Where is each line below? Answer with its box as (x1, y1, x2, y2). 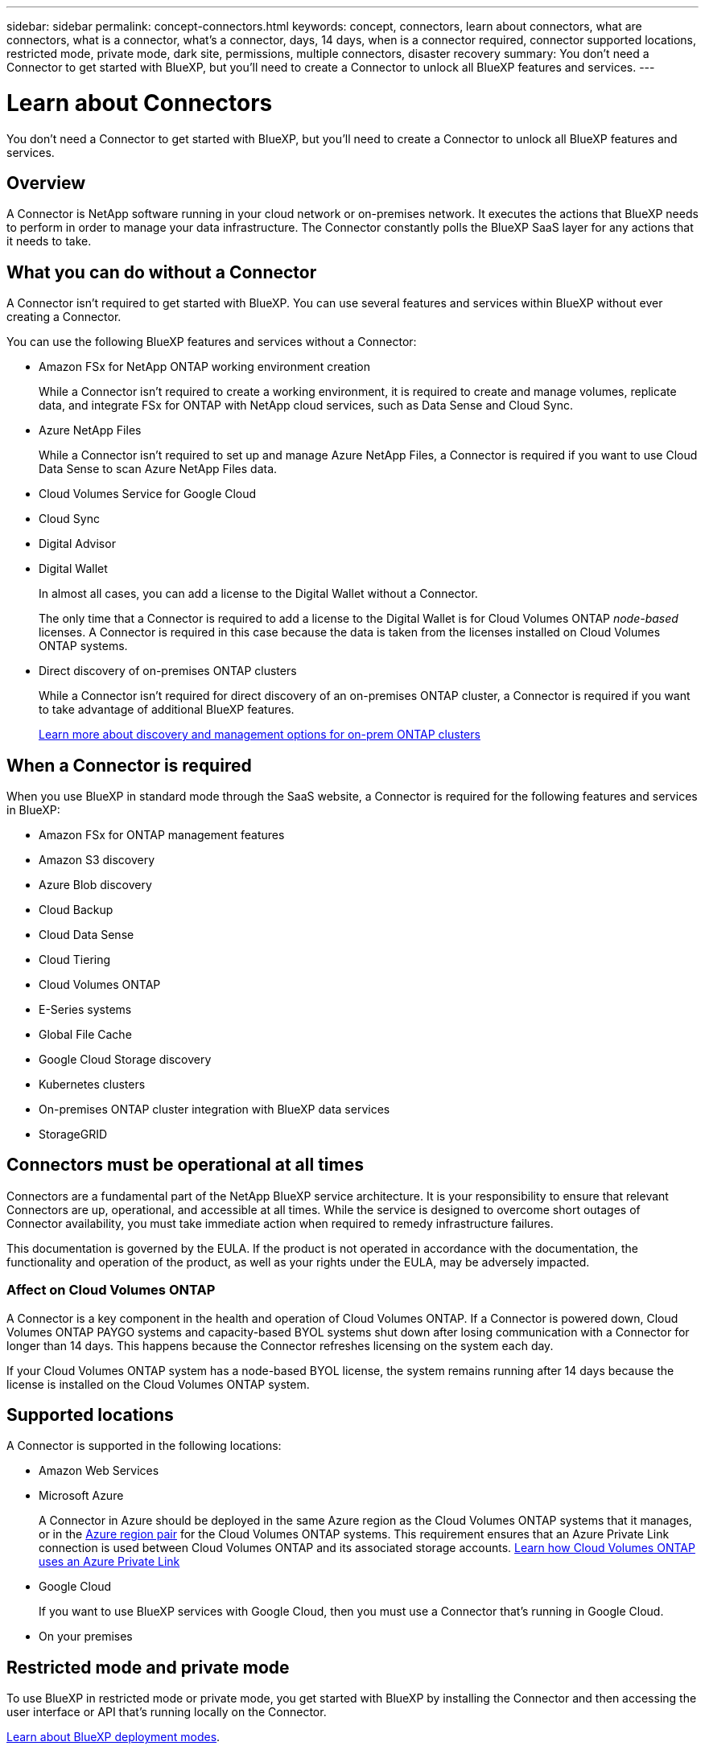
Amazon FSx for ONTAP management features (39, 828, 285, 842)
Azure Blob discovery (39, 878, 152, 892)
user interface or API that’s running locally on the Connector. (6, 1705, 327, 1719)
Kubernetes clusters (39, 1077, 146, 1092)
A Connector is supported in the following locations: (6, 1439, 282, 1453)
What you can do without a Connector (6, 261, 317, 282)
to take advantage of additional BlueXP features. (39, 702, 295, 717)
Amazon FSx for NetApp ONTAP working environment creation (39, 360, 370, 374)
